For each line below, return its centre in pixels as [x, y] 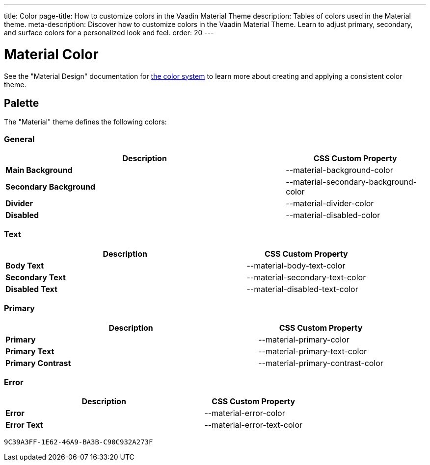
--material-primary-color [304, 339]
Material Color [51, 54]
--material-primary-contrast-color [321, 363]
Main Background [39, 170]
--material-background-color [339, 170]
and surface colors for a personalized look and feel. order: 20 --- [109, 33]
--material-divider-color [330, 204]
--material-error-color [245, 413]
